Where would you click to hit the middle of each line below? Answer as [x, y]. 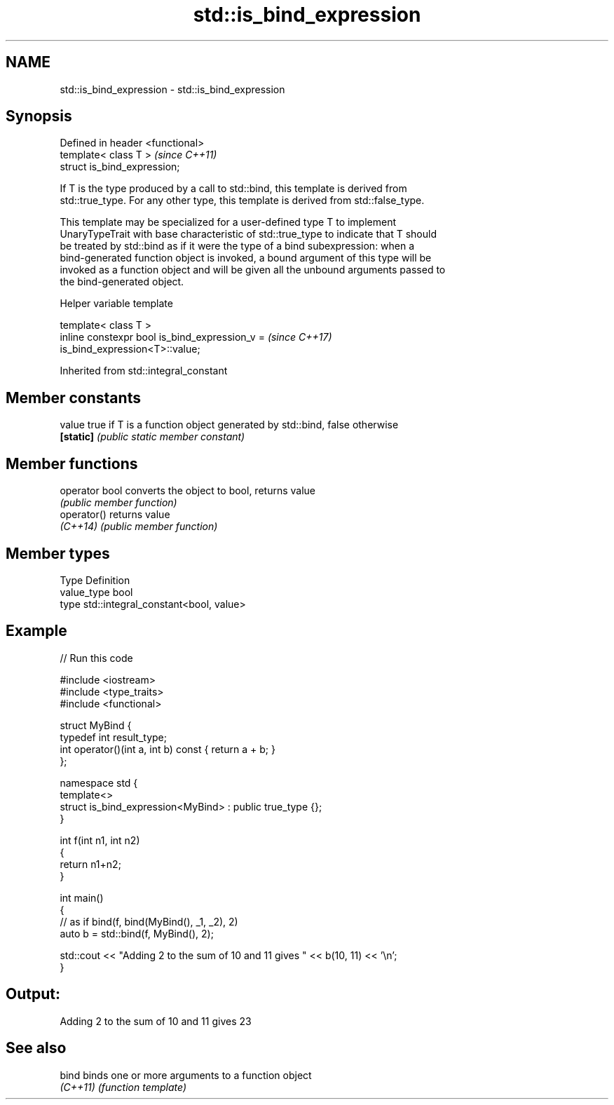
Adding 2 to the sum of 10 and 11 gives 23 [156, 1021]
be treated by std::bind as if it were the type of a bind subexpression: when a [237, 246]
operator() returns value [115, 515]
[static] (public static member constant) [152, 437]
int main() [82, 897]
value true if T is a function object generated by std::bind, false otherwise [229, 425]
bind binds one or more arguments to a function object [186, 1075]
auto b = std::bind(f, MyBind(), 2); [137, 933]
